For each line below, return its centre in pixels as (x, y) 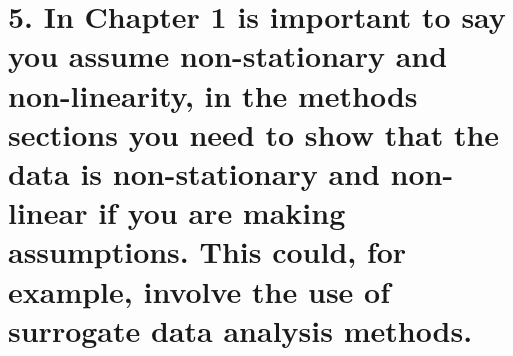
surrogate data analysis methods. (240, 329)
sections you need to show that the (254, 133)
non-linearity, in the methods (213, 94)
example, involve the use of (199, 290)
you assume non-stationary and (228, 55)
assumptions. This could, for (207, 251)
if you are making (222, 212)
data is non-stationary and (194, 172)
